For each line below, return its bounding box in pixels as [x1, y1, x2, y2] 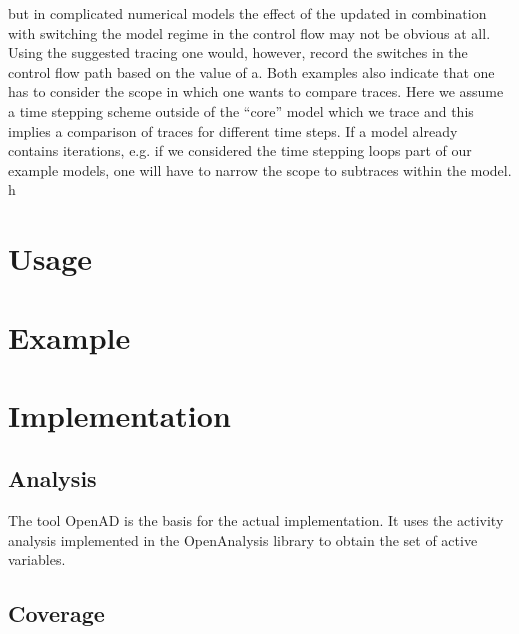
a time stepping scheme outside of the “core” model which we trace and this [8, 100, 474, 121]
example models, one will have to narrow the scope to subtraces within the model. [8, 159, 512, 180]
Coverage [8, 598, 105, 629]
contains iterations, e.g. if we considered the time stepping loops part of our [8, 140, 472, 161]
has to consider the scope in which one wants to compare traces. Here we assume [8, 81, 504, 102]
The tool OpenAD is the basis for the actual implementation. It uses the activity [8, 510, 504, 531]
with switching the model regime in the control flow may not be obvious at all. [8, 22, 491, 43]
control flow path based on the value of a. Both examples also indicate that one [8, 61, 495, 82]
